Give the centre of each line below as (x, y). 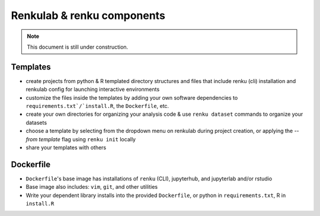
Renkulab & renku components (88, 15)
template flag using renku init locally (87, 139)
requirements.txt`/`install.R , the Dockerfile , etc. (97, 106)
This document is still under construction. (78, 47)
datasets (36, 122)
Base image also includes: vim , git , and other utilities (92, 187)
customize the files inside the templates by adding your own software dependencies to (132, 97)
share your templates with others (66, 147)
